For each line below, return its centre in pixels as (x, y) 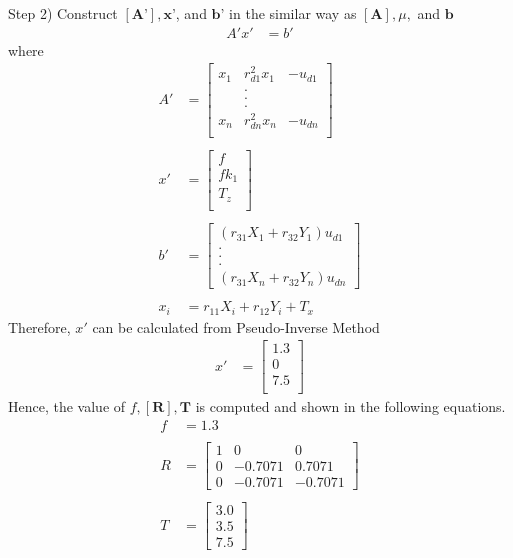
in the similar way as (293, 13)
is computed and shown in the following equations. (350, 406)
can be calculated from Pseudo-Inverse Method (236, 326)
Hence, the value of (67, 406)
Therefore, (39, 326)
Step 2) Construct (63, 13)
